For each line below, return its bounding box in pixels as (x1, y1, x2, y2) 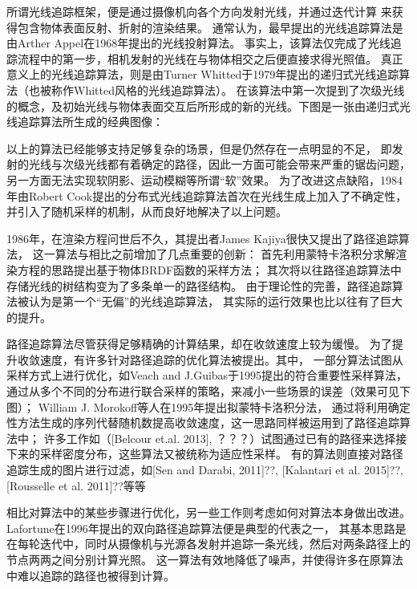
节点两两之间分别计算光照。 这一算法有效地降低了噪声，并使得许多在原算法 (6, 551, 403, 567)
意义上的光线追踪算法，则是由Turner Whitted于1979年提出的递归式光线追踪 (6, 66, 399, 83)
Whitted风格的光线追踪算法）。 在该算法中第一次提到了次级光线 (73, 81, 405, 98)
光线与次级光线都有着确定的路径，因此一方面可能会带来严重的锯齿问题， (28, 156, 411, 173)
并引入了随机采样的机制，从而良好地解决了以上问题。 (6, 203, 287, 220)
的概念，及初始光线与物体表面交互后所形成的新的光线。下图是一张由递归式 (6, 97, 399, 114)
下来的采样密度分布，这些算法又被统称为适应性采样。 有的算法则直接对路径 (6, 445, 403, 462)
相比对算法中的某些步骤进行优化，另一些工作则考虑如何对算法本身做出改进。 (6, 504, 411, 521)
